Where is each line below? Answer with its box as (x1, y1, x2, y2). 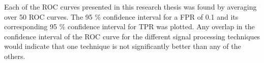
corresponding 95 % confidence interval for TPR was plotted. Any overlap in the (4, 21, 255, 32)
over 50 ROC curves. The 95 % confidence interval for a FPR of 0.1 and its (4, 11, 239, 22)
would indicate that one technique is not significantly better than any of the (4, 41, 241, 51)
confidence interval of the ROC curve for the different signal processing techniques (4, 31, 260, 41)
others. (4, 50, 25, 61)
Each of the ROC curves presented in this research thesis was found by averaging (4, 2, 257, 12)
